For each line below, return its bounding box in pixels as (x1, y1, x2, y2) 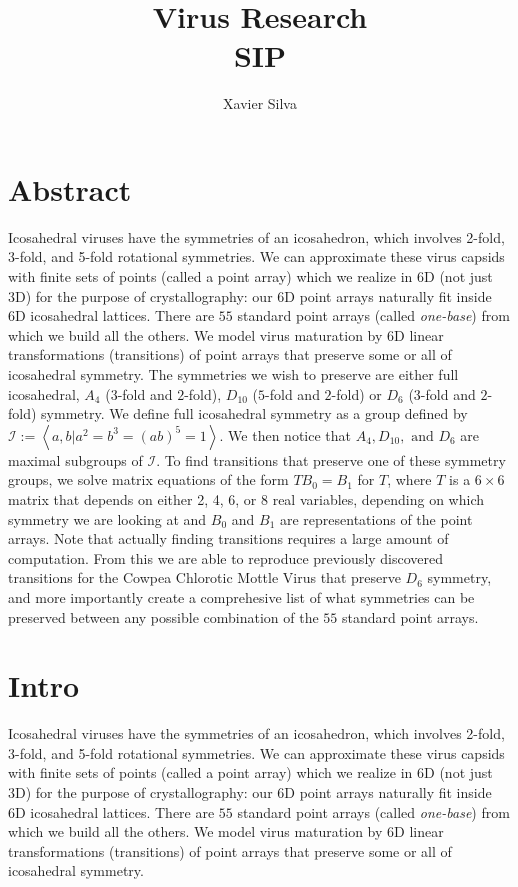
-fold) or (331, 383, 382, 404)
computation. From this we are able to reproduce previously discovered (8, 547, 444, 568)
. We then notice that (219, 424, 351, 445)
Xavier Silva (223, 93, 297, 114)
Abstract (8, 168, 132, 209)
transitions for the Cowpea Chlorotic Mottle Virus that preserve (8, 567, 401, 588)
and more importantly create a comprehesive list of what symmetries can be (8, 586, 475, 607)
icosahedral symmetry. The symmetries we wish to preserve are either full (8, 364, 459, 384)
